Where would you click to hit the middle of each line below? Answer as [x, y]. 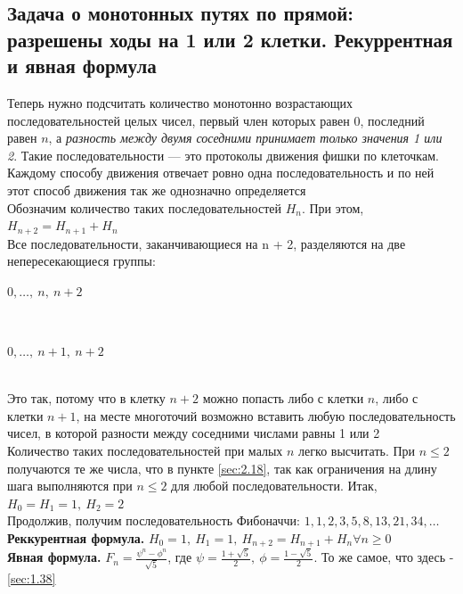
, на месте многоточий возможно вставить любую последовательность [266, 415]
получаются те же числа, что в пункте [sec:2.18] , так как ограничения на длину [222, 468]
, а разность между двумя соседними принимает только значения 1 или [245, 138]
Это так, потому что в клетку [86, 398]
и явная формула [82, 66]
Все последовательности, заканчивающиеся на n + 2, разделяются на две [207, 243]
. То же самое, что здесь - [384, 557]
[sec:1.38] [32, 577]
